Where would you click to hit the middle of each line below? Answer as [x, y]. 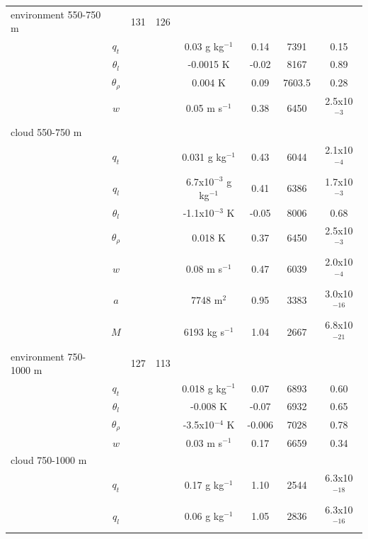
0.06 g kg [204, 516]
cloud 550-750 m [46, 132]
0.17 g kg [204, 485]
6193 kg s [204, 331]
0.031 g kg [204, 156]
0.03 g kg [204, 46]
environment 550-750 [56, 14]
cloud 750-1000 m [49, 460]
